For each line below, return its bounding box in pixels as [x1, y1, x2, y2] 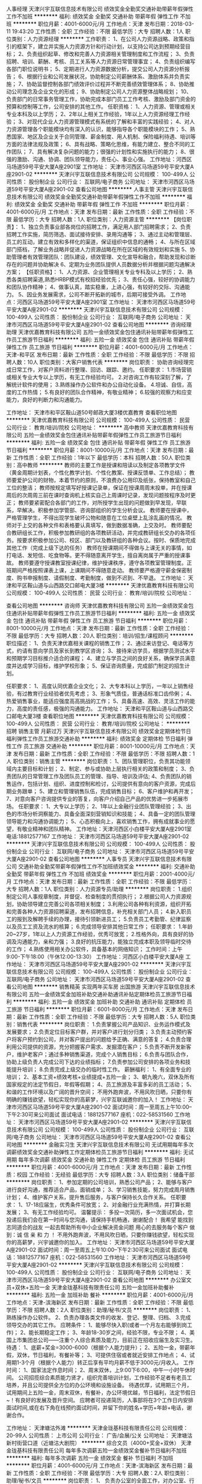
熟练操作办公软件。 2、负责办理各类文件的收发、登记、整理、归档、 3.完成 [6, 1314, 191, 1321]
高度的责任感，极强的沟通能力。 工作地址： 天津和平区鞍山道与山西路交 [16, 705, 194, 712]
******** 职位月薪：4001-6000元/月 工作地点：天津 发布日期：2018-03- [13, 20, 194, 27]
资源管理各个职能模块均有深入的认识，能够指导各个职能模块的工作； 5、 [11, 126, 191, 132]
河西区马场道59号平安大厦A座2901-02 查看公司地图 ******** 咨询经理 [16, 321, 192, 328]
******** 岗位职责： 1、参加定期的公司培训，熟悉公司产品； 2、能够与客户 [6, 1179, 192, 1186]
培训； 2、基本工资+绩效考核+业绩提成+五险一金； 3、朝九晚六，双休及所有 [6, 1073, 195, 1081]
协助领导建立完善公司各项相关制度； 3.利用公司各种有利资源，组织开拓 [16, 901, 192, 907]
